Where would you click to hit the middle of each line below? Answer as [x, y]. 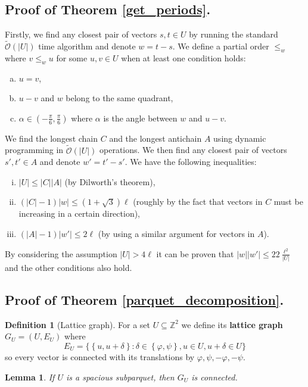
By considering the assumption [61, 253]
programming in [34, 150]
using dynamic [240, 138]
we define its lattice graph [232, 324]
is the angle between [140, 118]
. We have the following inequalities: [191, 162]
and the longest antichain [155, 138]
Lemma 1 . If [30, 377]
